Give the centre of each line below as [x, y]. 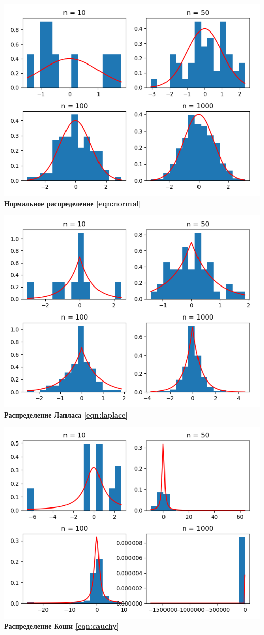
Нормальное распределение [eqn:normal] [73, 203]
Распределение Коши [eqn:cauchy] [62, 626]
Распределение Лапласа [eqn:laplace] [66, 414]
